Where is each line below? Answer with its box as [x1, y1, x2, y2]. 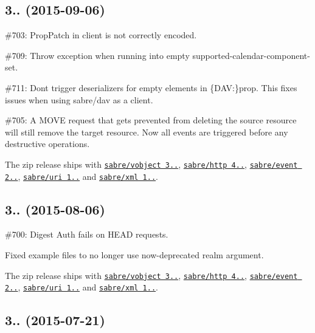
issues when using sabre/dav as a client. [5, 93, 153, 106]
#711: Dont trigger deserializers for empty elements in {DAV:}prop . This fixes [5, 81, 297, 94]
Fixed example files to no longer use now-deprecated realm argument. [5, 249, 264, 261]
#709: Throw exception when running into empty [5, 49, 190, 61]
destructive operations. [5, 137, 90, 150]
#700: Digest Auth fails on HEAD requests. [5, 228, 168, 241]
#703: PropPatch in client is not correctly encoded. [5, 29, 197, 41]
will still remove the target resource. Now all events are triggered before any [5, 125, 288, 138]
